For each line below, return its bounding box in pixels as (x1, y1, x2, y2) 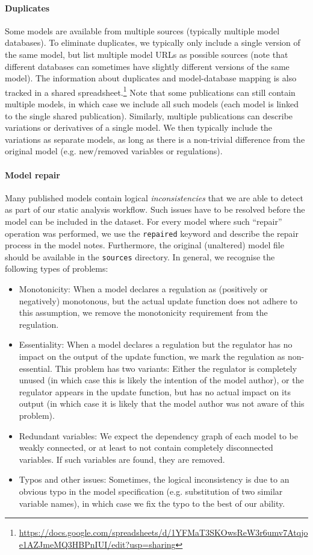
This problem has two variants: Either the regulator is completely (55, 362, 297, 374)
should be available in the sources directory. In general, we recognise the (5, 250, 275, 263)
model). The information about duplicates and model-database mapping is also (5, 72, 297, 84)
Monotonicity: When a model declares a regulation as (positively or (19, 283, 268, 295)
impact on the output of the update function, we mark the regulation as (19, 350, 285, 363)
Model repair (5, 168, 60, 181)
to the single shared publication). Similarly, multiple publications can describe (5, 109, 293, 122)
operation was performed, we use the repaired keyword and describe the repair (5, 227, 299, 239)
